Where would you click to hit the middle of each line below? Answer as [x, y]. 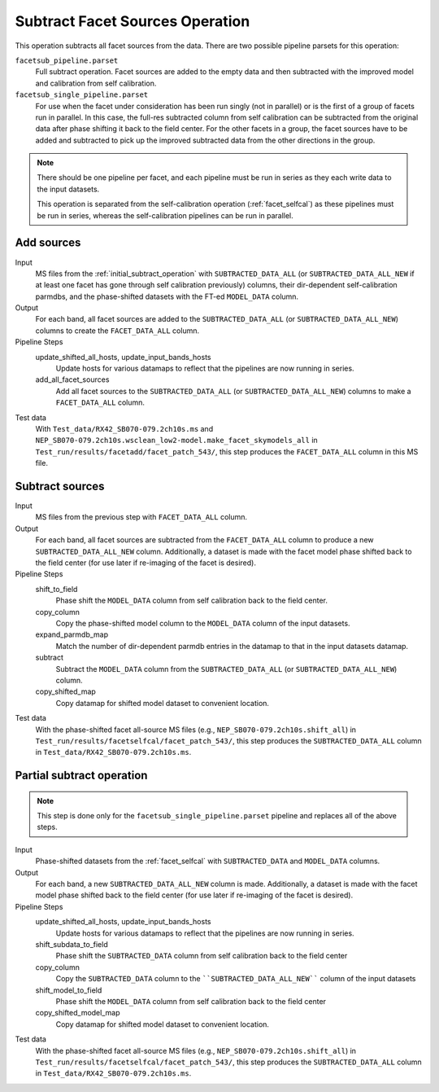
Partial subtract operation [81, 776]
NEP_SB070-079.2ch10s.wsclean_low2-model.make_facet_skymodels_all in [177, 441]
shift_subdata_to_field [72, 944]
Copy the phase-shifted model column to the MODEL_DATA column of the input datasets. [203, 623]
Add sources [48, 243]
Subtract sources [60, 486]
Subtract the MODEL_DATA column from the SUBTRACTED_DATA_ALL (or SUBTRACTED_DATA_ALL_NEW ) [226, 669]
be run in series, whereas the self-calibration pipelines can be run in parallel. [165, 215]
